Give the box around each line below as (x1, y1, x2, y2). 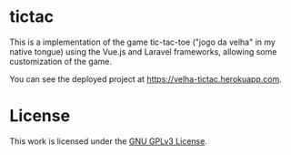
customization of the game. (9, 56, 112, 67)
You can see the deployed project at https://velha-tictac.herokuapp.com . (9, 73, 282, 84)
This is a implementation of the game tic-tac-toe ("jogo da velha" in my (9, 36, 276, 47)
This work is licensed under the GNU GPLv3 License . (9, 135, 207, 147)
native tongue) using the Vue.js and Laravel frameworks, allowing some (9, 46, 277, 57)
